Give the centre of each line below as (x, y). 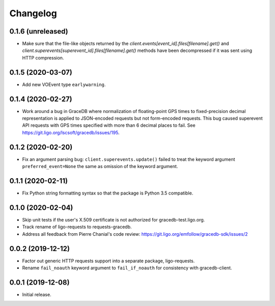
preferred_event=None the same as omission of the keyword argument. (100, 166)
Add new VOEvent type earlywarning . (64, 85)
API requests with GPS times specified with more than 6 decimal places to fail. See (109, 125)
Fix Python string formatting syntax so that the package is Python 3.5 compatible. (108, 193)
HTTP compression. (43, 58)
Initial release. (37, 294)
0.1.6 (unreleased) (39, 31)
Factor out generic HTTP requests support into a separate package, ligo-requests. (108, 261)
